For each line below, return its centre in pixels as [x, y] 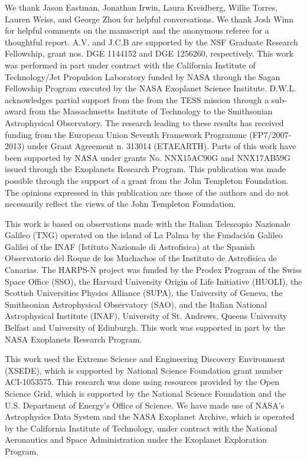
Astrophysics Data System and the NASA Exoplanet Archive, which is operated [150, 416]
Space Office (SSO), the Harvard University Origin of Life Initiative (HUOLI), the [153, 281]
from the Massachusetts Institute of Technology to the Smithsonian [151, 111]
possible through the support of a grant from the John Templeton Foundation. [147, 180]
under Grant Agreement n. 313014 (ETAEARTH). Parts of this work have [162, 146]
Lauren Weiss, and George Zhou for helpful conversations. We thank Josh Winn [149, 19]
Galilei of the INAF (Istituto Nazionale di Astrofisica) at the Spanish [130, 246]
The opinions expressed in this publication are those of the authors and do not [147, 192]
